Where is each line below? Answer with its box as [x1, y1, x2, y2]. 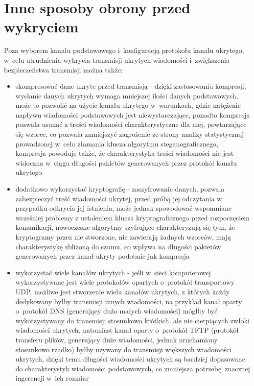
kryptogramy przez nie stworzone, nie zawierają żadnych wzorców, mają [15, 232, 231, 241]
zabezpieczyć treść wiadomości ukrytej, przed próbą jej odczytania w [15, 193, 222, 203]
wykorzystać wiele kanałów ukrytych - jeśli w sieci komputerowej [15, 267, 211, 277]
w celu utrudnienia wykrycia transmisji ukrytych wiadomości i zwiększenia [4, 54, 230, 65]
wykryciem [4, 17, 79, 37]
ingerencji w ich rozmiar [15, 373, 89, 383]
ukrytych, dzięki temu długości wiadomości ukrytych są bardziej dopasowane [15, 354, 245, 364]
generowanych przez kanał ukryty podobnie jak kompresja [15, 251, 190, 261]
